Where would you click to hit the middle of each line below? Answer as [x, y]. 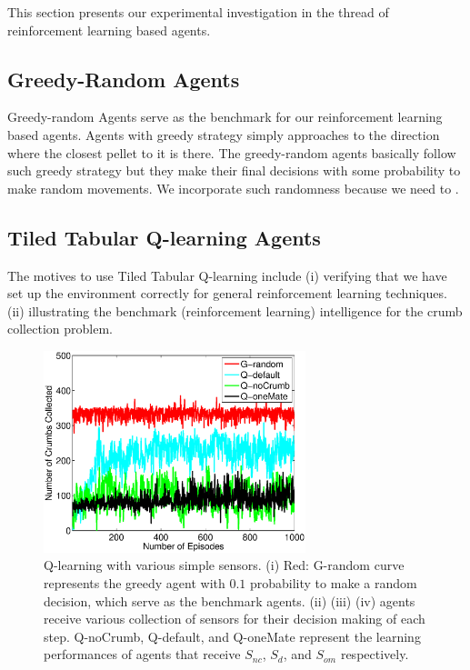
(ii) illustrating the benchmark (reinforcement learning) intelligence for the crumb [235, 310]
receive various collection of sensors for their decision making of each [235, 619]
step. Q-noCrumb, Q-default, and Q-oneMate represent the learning [232, 636]
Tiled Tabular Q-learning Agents [164, 237]
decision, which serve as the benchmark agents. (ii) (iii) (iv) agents [230, 600]
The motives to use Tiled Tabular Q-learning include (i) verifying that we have [227, 275]
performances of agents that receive [142, 654]
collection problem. [60, 329]
